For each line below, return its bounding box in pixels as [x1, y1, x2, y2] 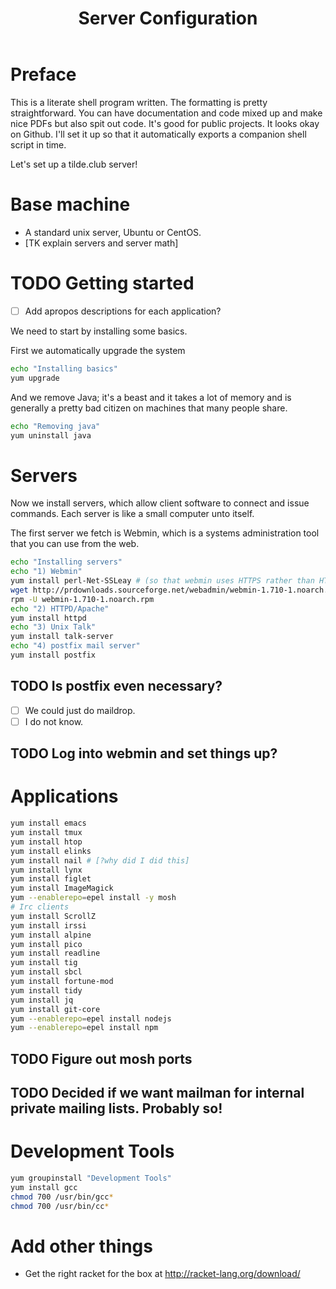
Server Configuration [78, 7, 258, 30]
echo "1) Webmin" [10, 567, 83, 577]
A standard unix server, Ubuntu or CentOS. [24, 226, 202, 238]
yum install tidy [10, 985, 83, 996]
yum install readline [10, 948, 101, 959]
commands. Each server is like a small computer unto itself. [10, 508, 255, 520]
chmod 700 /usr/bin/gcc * [10, 1192, 114, 1202]
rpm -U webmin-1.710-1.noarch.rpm [10, 594, 155, 604]
